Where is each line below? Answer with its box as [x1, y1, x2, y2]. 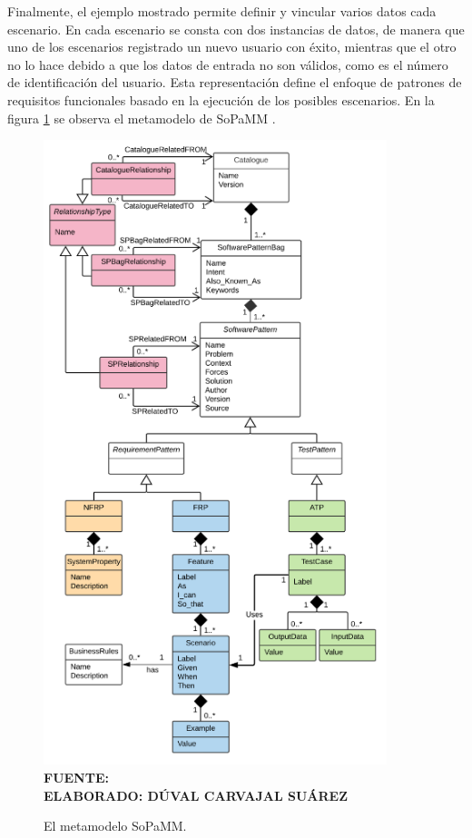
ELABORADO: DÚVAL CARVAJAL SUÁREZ [44, 785, 349, 804]
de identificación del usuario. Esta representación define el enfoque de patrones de [7, 73, 462, 92]
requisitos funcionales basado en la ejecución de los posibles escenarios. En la [7, 90, 435, 109]
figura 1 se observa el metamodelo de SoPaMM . [7, 108, 276, 127]
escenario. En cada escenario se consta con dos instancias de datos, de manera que [7, 19, 465, 38]
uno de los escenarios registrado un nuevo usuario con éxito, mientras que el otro [7, 37, 457, 56]
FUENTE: [44, 767, 109, 786]
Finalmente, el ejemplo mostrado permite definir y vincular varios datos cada [7, 2, 437, 20]
